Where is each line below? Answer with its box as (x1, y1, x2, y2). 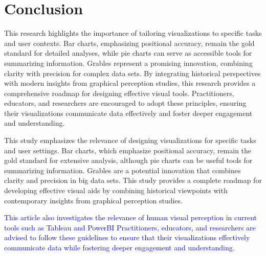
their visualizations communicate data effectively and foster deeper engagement (4, 107, 253, 118)
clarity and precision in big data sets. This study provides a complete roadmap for (4, 175, 262, 185)
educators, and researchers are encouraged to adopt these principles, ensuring (4, 98, 247, 108)
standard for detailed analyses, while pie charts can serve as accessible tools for (4, 48, 252, 58)
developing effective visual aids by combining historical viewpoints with (4, 185, 228, 196)
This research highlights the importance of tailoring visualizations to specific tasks (4, 28, 262, 38)
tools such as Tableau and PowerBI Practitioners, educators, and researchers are (4, 222, 256, 232)
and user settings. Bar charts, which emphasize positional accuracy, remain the (4, 145, 252, 155)
